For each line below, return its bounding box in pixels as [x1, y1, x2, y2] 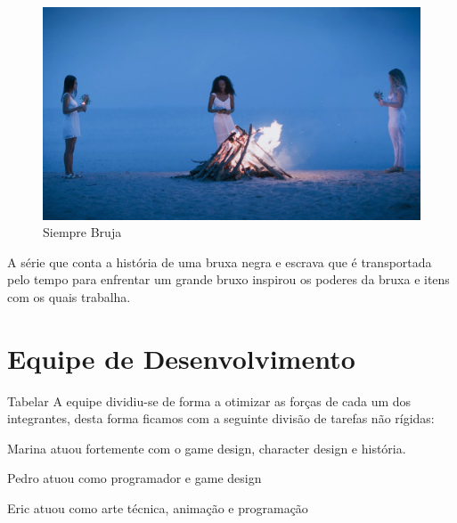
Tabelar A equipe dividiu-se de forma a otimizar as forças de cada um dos [7, 391, 412, 410]
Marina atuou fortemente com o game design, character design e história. [7, 438, 406, 457]
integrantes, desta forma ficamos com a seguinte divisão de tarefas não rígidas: [7, 409, 435, 428]
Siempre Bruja [43, 223, 122, 241]
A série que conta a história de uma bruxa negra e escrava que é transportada [7, 252, 432, 271]
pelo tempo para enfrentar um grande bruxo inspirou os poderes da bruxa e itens [7, 270, 450, 289]
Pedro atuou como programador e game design [7, 469, 262, 487]
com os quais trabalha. [7, 287, 131, 306]
